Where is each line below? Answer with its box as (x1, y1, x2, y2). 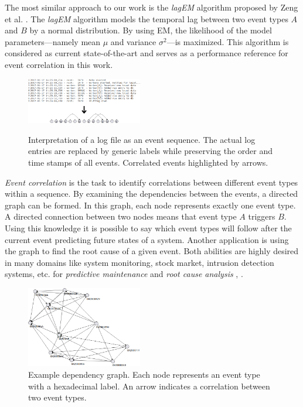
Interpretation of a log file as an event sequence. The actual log (28, 133, 256, 145)
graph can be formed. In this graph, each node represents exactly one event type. (5, 199, 296, 211)
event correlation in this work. (5, 58, 113, 70)
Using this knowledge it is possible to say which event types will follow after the (5, 221, 292, 234)
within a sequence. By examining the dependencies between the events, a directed (5, 187, 298, 200)
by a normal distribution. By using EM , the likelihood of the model (29, 24, 272, 36)
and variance (110, 35, 156, 47)
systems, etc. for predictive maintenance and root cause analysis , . (5, 268, 243, 280)
